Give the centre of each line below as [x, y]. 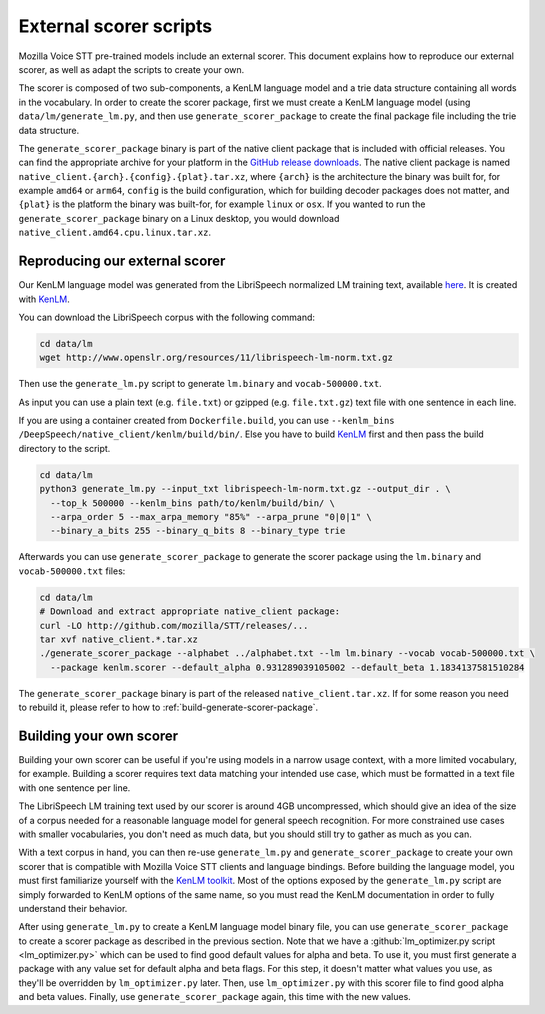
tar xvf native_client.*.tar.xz [119, 639]
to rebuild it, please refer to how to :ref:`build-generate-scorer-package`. [168, 707]
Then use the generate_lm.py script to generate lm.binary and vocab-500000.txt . [200, 384]
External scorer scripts [115, 26]
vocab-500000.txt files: [72, 571]
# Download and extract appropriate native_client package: [190, 611]
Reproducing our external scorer [122, 261]
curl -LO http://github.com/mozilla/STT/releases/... [174, 625]
